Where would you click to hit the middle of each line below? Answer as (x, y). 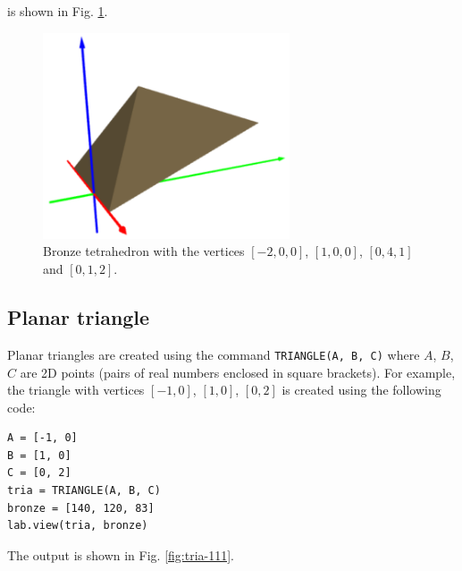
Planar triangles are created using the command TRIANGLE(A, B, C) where (214, 354)
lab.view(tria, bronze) (78, 526)
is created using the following (361, 390)
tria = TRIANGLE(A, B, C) (84, 491)
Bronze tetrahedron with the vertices (144, 251)
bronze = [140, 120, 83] (81, 508)
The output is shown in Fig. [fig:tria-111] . (121, 554)
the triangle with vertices (76, 390)
